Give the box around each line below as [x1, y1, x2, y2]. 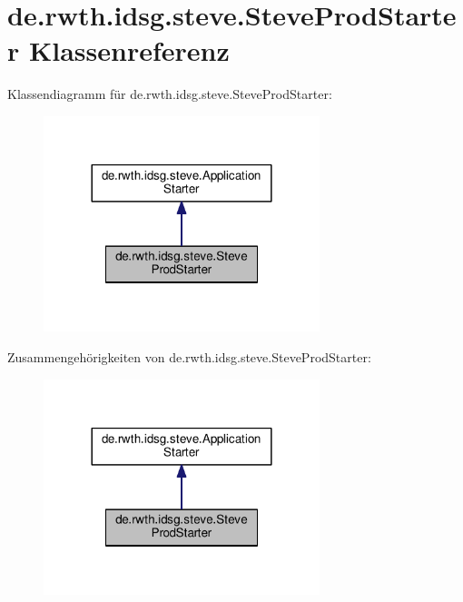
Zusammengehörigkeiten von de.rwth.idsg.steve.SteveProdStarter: [7, 347, 371, 366]
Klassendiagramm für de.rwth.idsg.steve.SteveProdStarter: [7, 84, 332, 104]
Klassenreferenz [28, 32, 230, 69]
